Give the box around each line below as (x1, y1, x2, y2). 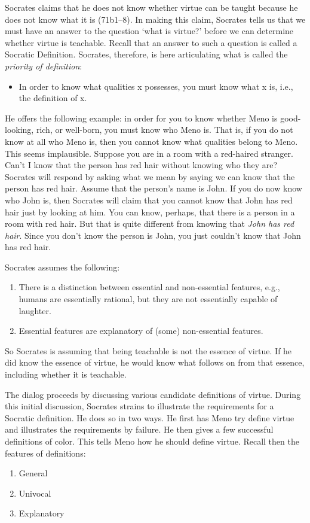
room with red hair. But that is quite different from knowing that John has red (5, 217, 294, 230)
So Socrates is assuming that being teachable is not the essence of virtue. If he (5, 344, 292, 357)
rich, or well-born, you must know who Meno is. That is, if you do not (36, 123, 293, 136)
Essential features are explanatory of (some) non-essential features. (19, 324, 263, 337)
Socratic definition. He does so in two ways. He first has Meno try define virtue (5, 411, 294, 424)
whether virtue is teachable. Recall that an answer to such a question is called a (5, 36, 297, 48)
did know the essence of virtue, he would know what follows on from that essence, (5, 356, 305, 369)
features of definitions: (5, 446, 86, 459)
